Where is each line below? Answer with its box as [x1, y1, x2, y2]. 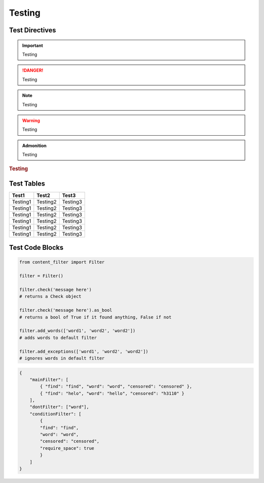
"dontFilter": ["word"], [29, 404, 89, 410]
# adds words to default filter [19, 335, 97, 340]
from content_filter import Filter [19, 260, 105, 265]
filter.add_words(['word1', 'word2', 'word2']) [19, 328, 135, 334]
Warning [22, 118, 40, 123]
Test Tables [9, 179, 45, 188]
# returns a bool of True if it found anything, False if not [19, 314, 172, 320]
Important [22, 42, 44, 48]
